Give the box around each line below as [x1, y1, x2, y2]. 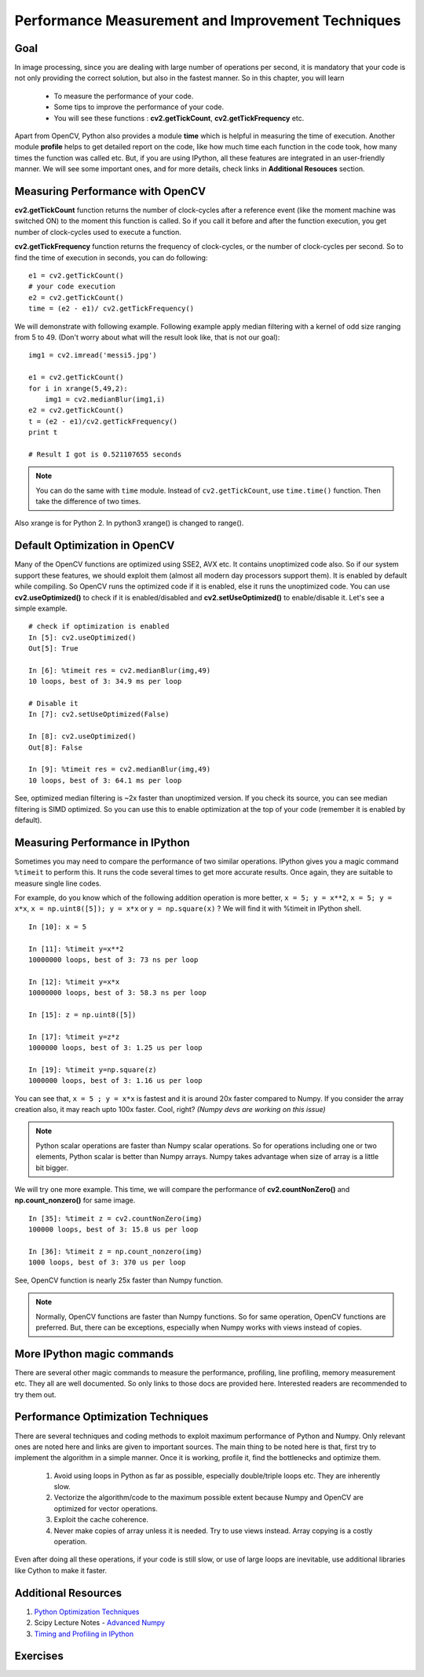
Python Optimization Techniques [34, 1607, 140, 1616]
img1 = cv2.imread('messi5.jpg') [28, 350, 157, 360]
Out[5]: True [28, 644, 79, 653]
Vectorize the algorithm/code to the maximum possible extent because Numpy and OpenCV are [53, 1493, 364, 1503]
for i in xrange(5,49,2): [28, 383, 129, 393]
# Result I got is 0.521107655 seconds [28, 450, 182, 459]
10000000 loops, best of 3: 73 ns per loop [28, 956, 199, 964]
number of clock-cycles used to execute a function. [14, 227, 182, 237]
